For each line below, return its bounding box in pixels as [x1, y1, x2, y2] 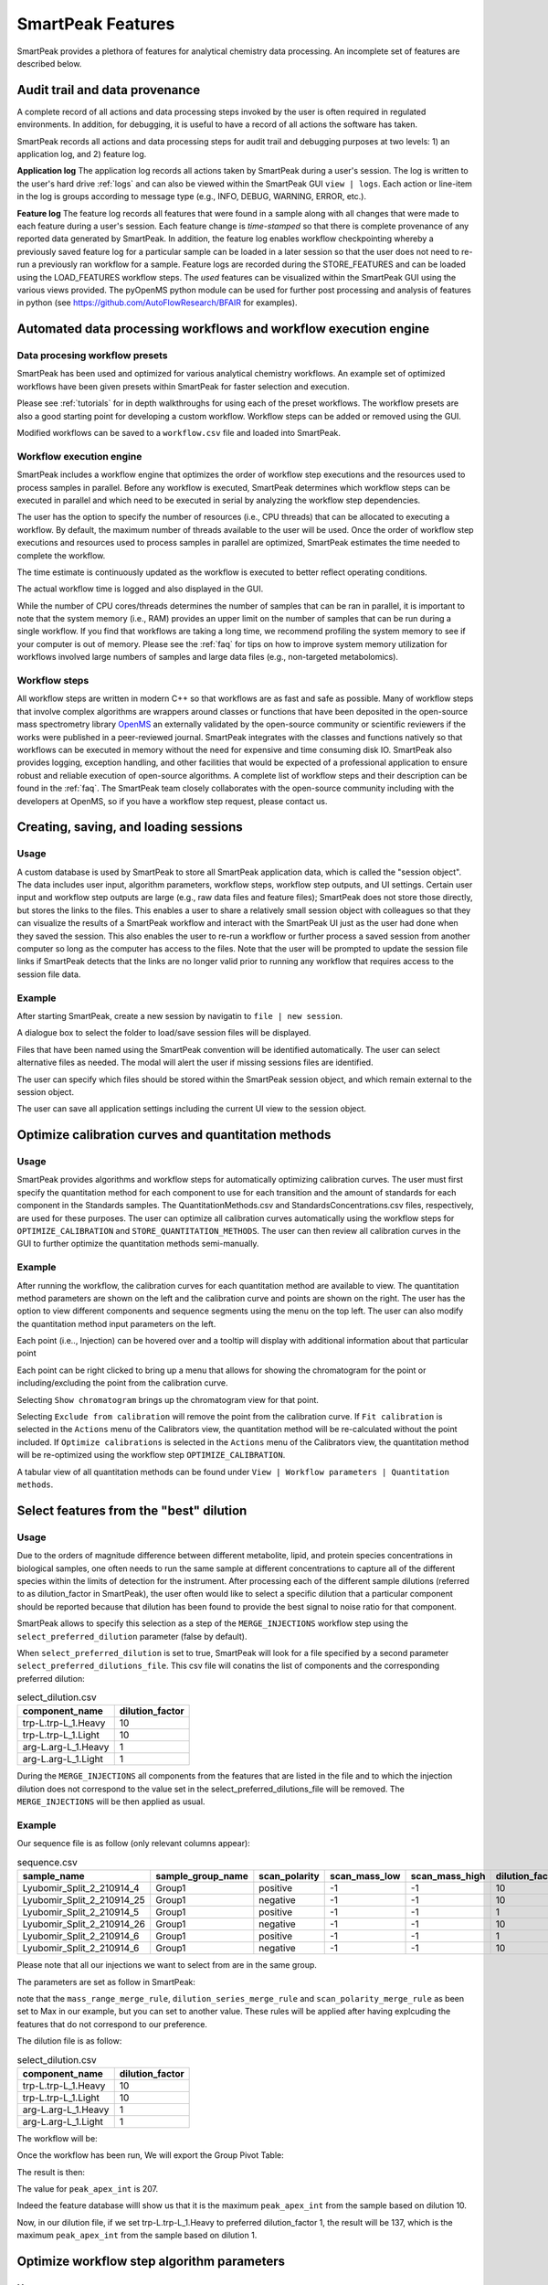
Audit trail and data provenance [16, 82, 201, 98]
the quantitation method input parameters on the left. [16, 1318, 216, 1329]
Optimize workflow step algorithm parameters [16, 2254, 286, 2269]
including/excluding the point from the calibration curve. [16, 1377, 228, 1388]
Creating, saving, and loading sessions [16, 819, 243, 835]
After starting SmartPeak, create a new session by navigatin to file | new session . [16, 1010, 343, 1021]
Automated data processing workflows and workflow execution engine [16, 321, 430, 337]
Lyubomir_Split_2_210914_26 [22, 1918, 146, 1930]
